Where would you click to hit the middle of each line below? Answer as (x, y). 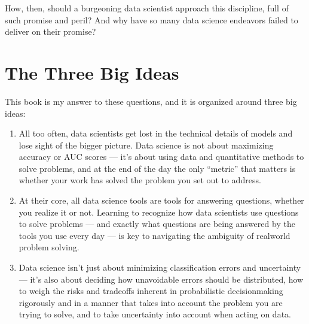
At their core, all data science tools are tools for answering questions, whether (161, 200)
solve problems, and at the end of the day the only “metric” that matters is (157, 168)
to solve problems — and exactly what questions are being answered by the (157, 224)
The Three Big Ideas (92, 72)
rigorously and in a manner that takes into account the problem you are (151, 302)
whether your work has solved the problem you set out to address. (140, 180)
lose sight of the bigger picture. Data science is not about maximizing (146, 145)
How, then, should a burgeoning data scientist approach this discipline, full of (147, 8)
